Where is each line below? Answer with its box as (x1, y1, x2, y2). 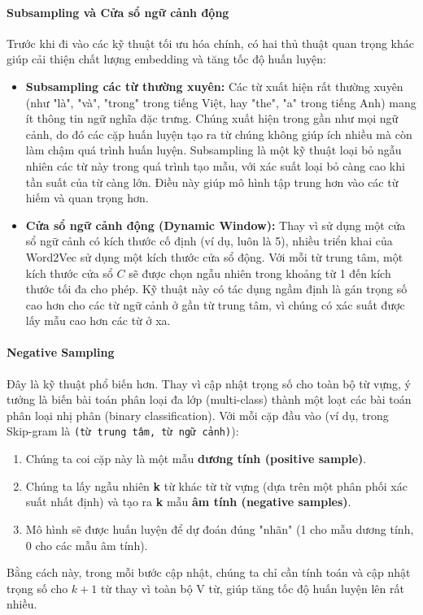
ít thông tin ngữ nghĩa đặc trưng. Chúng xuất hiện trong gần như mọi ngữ (25, 110, 399, 127)
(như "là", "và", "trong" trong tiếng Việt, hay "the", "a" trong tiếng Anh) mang (25, 93, 416, 110)
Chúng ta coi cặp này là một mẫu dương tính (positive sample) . (25, 450, 367, 467)
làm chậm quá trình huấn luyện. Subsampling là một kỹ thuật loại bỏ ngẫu (25, 141, 402, 158)
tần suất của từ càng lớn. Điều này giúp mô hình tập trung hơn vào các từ (25, 173, 399, 190)
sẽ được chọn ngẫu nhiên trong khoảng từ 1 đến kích (129, 264, 391, 281)
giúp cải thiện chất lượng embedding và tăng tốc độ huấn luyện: (7, 50, 326, 67)
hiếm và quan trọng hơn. (25, 189, 149, 206)
